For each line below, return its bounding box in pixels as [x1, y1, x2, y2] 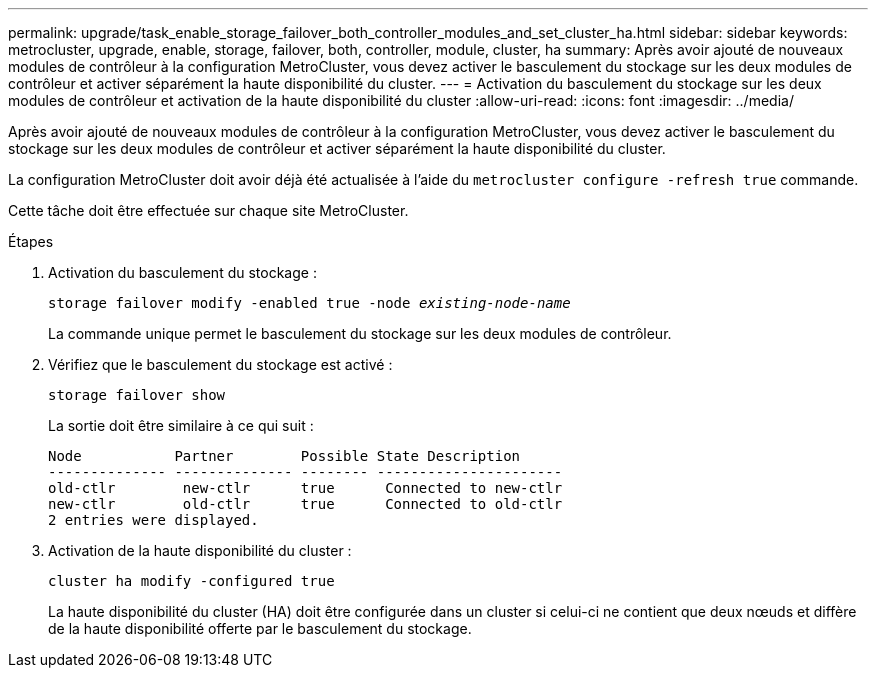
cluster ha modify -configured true [48, 573, 335, 589]
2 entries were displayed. [48, 512, 259, 528]
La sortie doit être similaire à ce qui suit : [48, 417, 314, 434]
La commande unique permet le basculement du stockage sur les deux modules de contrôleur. [48, 325, 672, 342]
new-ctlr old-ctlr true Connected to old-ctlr [48, 496, 563, 512]
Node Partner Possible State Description [48, 448, 521, 464]
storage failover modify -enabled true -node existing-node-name [48, 295, 571, 311]
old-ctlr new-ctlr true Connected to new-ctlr [48, 480, 563, 496]
